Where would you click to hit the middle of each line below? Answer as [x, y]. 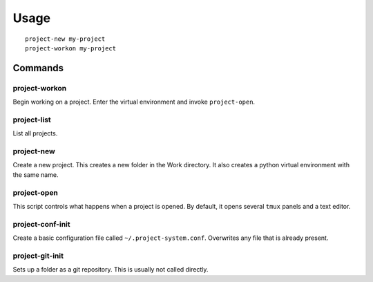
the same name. [36, 175]
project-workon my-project [71, 48]
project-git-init [38, 256]
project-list [32, 120]
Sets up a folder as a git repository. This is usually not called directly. [111, 270]
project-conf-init [41, 224]
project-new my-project [65, 39]
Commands [38, 68]
